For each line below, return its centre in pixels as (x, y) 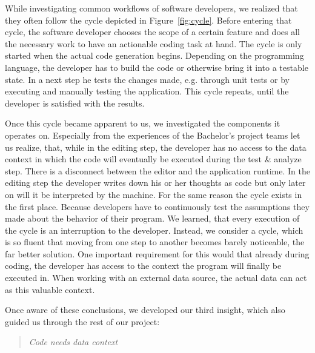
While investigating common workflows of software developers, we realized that (151, 8)
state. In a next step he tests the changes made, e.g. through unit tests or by (147, 79)
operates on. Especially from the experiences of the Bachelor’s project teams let (153, 135)
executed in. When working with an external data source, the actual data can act (156, 278)
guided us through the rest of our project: (82, 321)
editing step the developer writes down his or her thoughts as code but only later (155, 183)
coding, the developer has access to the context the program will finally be (143, 266)
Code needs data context (73, 342)
